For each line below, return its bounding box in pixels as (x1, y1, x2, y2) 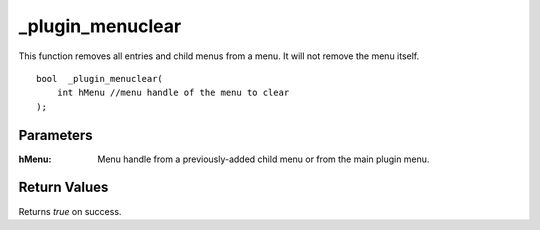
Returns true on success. (18, 205, 122, 217)
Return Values (18, 179, 109, 196)
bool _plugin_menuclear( (36, 73, 164, 84)
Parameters (18, 126, 93, 144)
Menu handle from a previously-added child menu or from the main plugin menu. (97, 153, 430, 165)
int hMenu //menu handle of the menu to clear (56, 87, 290, 99)
